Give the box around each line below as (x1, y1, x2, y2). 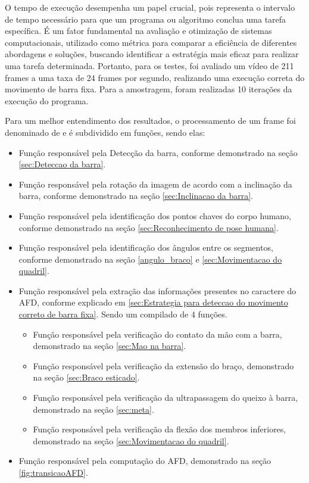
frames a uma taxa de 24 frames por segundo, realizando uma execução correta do (5, 71, 305, 83)
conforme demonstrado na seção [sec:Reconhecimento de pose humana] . (18, 221, 279, 233)
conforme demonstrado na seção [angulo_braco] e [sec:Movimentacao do (18, 253, 282, 265)
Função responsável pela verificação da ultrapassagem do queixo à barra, (33, 391, 298, 404)
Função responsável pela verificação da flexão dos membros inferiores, (33, 423, 286, 435)
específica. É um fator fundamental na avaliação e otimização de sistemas (5, 24, 272, 37)
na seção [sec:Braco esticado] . (33, 371, 140, 384)
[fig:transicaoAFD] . (18, 466, 88, 478)
